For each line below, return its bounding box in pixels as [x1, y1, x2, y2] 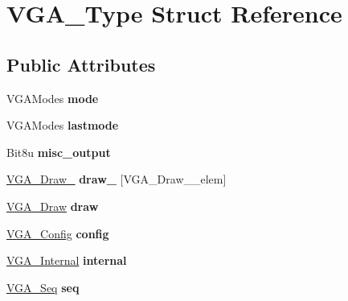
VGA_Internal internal [6, 252, 127, 269]
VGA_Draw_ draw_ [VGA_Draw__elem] [6, 171, 227, 188]
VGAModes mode [6, 89, 99, 106]
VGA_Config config [6, 225, 109, 241]
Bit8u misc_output [6, 143, 111, 160]
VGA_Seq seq [6, 278, 80, 295]
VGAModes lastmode [6, 117, 119, 134]
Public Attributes [6, 52, 156, 76]
